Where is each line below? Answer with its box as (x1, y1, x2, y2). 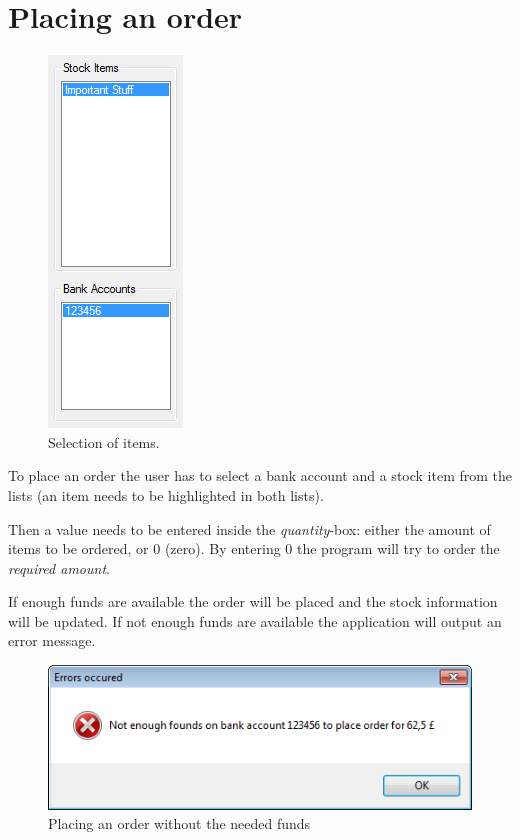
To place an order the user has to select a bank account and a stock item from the (8, 465, 513, 486)
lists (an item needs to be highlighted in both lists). (8, 484, 324, 505)
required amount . (8, 557, 110, 578)
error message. (8, 630, 96, 651)
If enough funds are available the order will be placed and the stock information (8, 591, 498, 612)
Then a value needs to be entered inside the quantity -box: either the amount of (8, 518, 491, 539)
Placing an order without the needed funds (48, 813, 311, 834)
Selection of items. (48, 431, 160, 452)
